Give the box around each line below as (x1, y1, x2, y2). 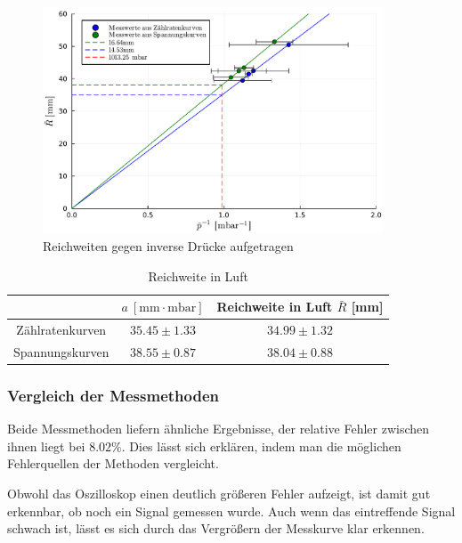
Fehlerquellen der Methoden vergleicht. (7, 454, 219, 473)
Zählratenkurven (16, 320, 107, 339)
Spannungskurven (13, 342, 109, 361)
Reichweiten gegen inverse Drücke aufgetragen (43, 237, 294, 255)
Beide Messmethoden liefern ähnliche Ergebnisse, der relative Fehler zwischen (7, 419, 430, 438)
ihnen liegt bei (7, 436, 85, 455)
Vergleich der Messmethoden (7, 385, 219, 406)
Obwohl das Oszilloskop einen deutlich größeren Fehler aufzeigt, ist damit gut (7, 484, 431, 503)
